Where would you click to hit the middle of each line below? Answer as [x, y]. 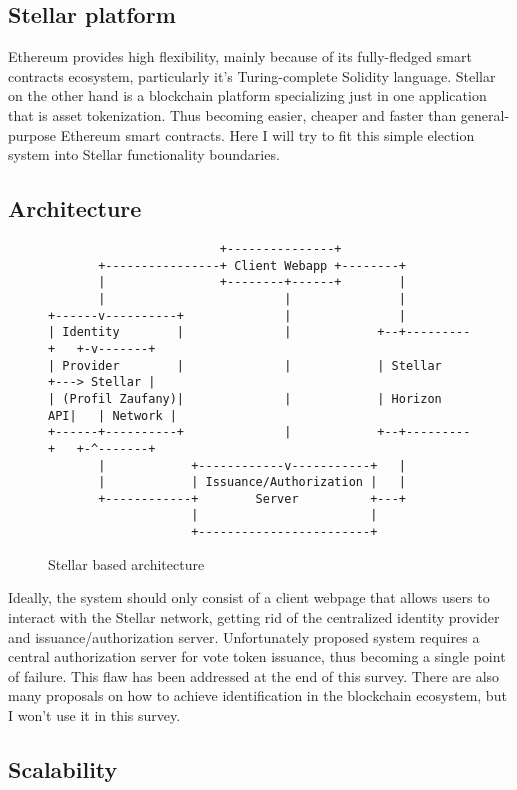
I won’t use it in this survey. [94, 714]
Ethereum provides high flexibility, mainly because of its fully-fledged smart [240, 56]
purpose [32, 134]
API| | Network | [112, 415]
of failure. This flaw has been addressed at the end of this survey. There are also [254, 675]
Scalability [63, 768]
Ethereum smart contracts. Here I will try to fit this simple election [267, 134]
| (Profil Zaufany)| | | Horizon [245, 398]
